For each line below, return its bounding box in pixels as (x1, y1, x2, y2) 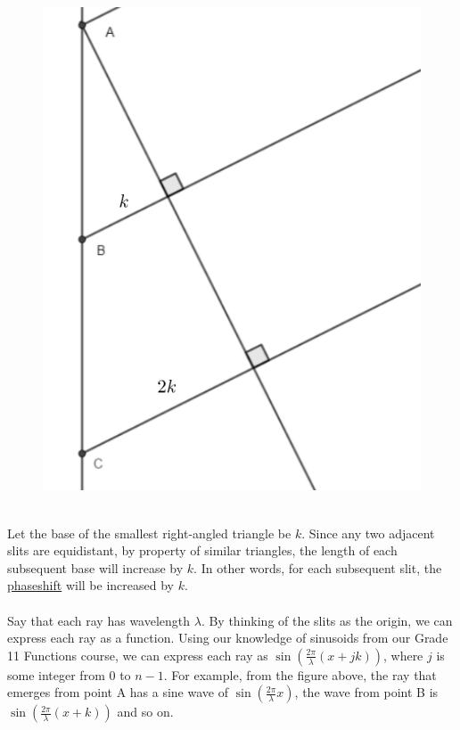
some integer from (7, 665, 105, 684)
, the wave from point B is (294, 683, 439, 701)
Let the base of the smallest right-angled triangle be (7, 523, 292, 542)
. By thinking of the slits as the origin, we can (201, 611, 453, 629)
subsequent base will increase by (7, 558, 184, 577)
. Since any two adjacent (301, 523, 435, 542)
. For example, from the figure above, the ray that (163, 665, 437, 684)
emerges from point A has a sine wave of (7, 683, 228, 701)
